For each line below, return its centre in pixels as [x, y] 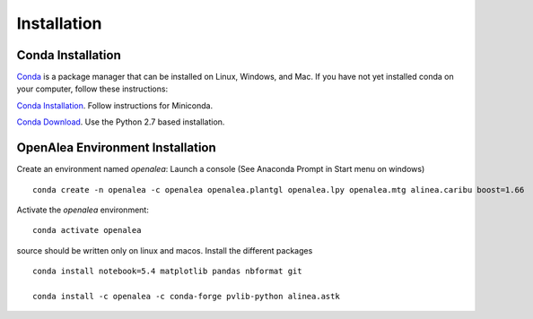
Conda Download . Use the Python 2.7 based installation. [121, 122]
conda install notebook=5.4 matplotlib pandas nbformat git [167, 272]
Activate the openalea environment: [83, 210]
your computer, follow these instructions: [92, 89]
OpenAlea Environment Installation [117, 148]
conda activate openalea [87, 230]
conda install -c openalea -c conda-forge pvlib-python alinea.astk [186, 296]
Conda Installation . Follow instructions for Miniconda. [115, 105]
